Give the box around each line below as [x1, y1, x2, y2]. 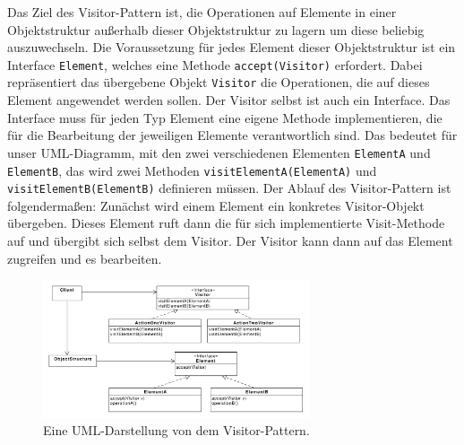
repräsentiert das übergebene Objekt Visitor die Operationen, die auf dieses [7, 73, 430, 92]
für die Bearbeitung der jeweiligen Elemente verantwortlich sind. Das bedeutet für [7, 126, 458, 144]
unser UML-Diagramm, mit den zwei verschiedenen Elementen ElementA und [7, 143, 431, 161]
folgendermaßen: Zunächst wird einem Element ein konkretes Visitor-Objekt [7, 196, 425, 214]
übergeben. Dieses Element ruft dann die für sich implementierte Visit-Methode [7, 214, 445, 232]
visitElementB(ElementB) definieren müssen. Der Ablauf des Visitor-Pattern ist [7, 179, 451, 197]
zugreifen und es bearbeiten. [7, 249, 162, 267]
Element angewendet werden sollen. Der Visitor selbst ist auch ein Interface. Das [7, 91, 451, 109]
